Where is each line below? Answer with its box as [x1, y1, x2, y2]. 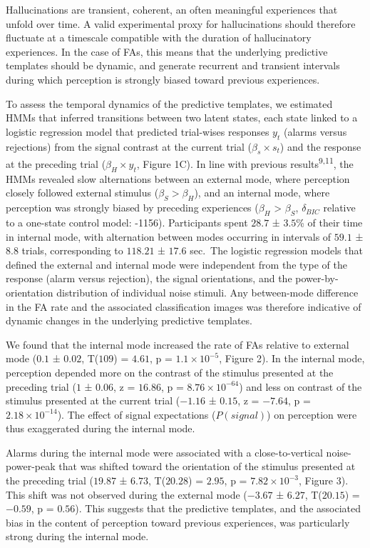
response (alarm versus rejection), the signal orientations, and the [6, 271, 292, 286]
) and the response [279, 139, 361, 154]
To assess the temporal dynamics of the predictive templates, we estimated [6, 96, 333, 111]
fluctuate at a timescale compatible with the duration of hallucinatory [6, 30, 312, 45]
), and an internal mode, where [194, 185, 330, 200]
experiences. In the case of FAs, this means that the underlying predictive [6, 44, 328, 59]
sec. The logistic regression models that [190, 243, 363, 258]
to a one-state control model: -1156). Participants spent [6, 214, 248, 229]
